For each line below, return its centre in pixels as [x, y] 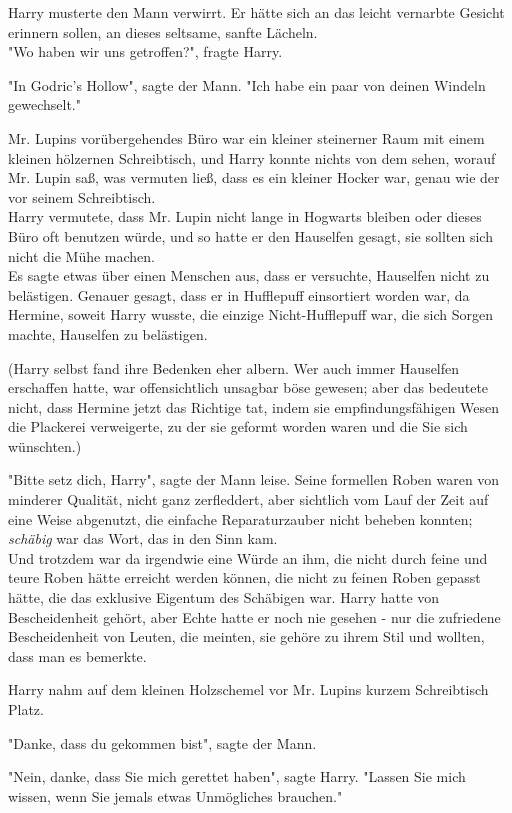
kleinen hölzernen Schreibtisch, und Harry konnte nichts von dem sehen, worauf [252, 157]
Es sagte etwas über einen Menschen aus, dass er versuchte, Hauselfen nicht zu [249, 275]
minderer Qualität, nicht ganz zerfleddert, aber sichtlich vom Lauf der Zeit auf [248, 499]
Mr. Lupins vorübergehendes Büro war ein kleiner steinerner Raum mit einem [246, 137]
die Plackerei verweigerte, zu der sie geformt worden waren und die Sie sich [238, 426]
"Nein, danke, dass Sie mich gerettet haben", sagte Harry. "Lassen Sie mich [237, 776]
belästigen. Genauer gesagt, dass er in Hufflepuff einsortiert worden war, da [239, 294]
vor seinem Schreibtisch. [82, 196]
